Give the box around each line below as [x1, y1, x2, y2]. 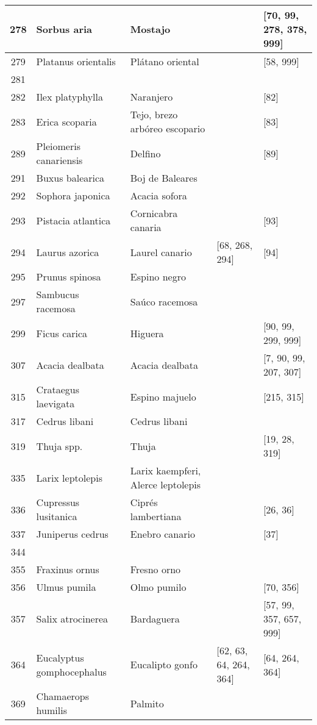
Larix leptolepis [36, 470, 102, 485]
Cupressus [36, 495, 80, 509]
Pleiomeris [36, 139, 80, 153]
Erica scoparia [36, 114, 97, 129]
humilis [36, 703, 67, 717]
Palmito [130, 696, 164, 710]
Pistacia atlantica [36, 213, 111, 227]
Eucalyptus [36, 650, 84, 665]
